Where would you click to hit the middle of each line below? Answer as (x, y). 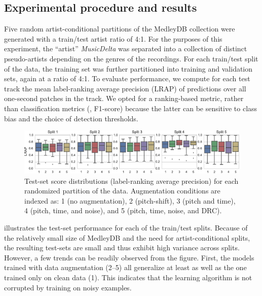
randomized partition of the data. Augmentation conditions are (122, 191)
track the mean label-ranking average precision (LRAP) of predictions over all (125, 88)
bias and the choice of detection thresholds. (71, 118)
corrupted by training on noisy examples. (68, 287)
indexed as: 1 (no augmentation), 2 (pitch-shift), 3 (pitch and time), (130, 200)
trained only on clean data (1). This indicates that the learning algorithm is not (128, 277)
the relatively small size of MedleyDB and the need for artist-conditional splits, (127, 237)
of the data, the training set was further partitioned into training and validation (128, 68)
